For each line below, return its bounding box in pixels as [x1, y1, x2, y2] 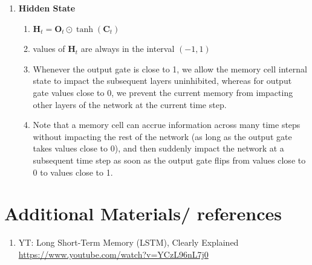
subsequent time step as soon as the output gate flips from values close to [33, 153, 306, 166]
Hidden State [18, 2, 76, 14]
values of [33, 42, 65, 55]
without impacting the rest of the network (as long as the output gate [33, 130, 292, 142]
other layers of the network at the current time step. [33, 98, 227, 110]
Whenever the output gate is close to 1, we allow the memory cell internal [33, 62, 307, 75]
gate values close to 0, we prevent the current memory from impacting [33, 86, 293, 98]
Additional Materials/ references [4, 201, 282, 226]
